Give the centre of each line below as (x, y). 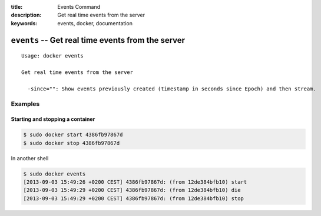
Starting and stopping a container (53, 119)
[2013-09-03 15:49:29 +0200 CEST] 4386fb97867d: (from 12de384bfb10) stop (134, 198)
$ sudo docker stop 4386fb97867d (72, 143)
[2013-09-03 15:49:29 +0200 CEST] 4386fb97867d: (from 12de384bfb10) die (132, 190)
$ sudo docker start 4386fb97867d (73, 135)
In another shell (30, 158)
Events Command (79, 7)
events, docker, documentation (95, 23)
